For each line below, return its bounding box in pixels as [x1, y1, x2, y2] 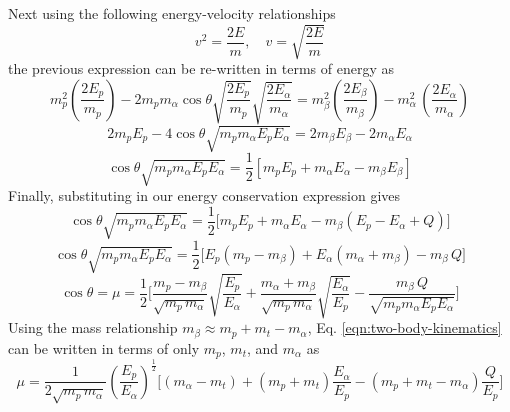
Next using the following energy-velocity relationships [8, 3, 336, 23]
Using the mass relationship [8, 317, 178, 338]
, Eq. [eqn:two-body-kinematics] [307, 317, 502, 338]
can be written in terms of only [8, 337, 200, 358]
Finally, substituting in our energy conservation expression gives [8, 185, 401, 206]
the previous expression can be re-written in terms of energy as [8, 58, 394, 79]
